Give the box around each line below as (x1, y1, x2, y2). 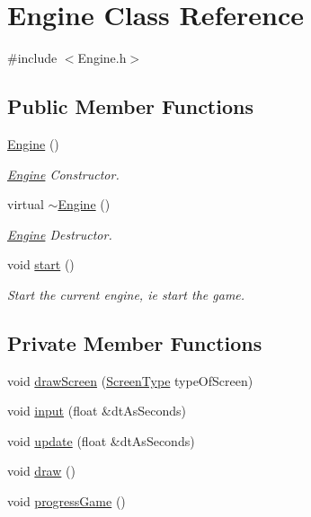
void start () (7, 255, 75, 274)
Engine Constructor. (7, 164, 120, 183)
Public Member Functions (7, 92, 253, 120)
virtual (7, 195, 44, 214)
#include (7, 48, 58, 67)
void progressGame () (7, 492, 126, 511)
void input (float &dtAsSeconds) (7, 401, 186, 420)
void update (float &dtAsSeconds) (7, 431, 195, 450)
